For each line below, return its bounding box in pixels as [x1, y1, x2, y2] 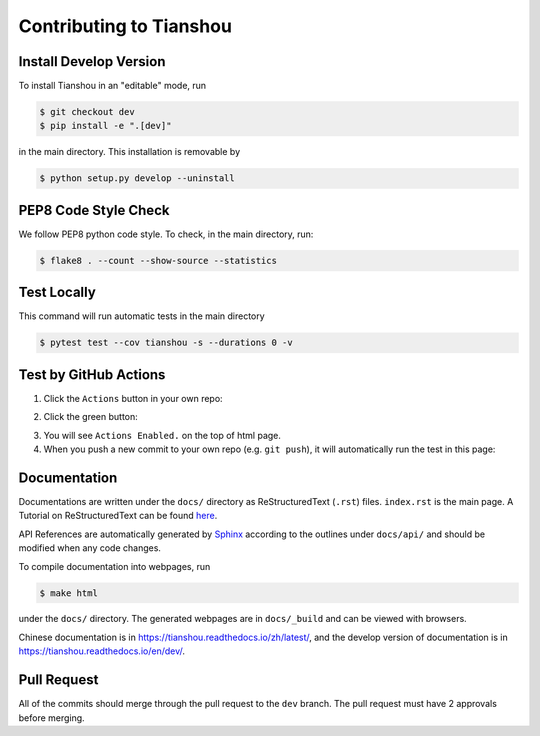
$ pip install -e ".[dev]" [39, 120, 172, 132]
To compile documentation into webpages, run [18, 560, 211, 572]
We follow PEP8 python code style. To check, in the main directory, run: [18, 228, 314, 240]
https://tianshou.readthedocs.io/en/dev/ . [18, 645, 185, 657]
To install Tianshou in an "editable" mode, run [18, 80, 207, 92]
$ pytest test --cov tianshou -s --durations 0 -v [39, 337, 294, 349]
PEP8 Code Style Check [18, 201, 170, 219]
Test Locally [18, 284, 97, 301]
